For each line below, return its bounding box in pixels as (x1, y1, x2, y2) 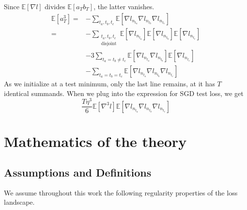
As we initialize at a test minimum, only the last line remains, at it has (4, 78, 215, 88)
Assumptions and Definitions (4, 165, 152, 180)
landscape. (4, 197, 35, 207)
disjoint (101, 41, 117, 46)
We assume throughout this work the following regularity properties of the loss (4, 187, 238, 197)
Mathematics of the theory (4, 131, 187, 151)
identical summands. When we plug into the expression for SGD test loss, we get (4, 88, 244, 98)
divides (45, 1, 65, 11)
